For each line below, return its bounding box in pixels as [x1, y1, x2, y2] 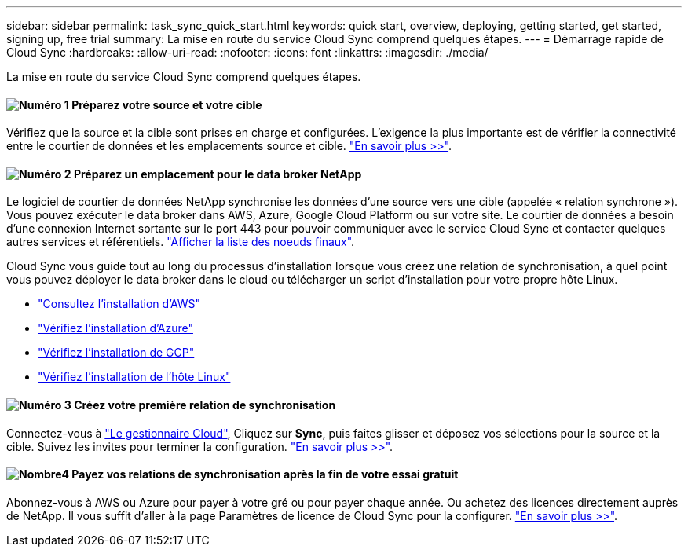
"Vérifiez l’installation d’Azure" [38, 321, 193, 335]
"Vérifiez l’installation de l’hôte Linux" [38, 370, 231, 384]
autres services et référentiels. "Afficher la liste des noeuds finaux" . [6, 235, 355, 249]
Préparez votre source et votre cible [71, 97, 262, 112]
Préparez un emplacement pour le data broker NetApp [73, 167, 362, 181]
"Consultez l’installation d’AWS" [38, 297, 201, 311]
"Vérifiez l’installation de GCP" [38, 346, 195, 360]
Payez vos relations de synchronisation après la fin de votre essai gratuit [71, 467, 459, 482]
